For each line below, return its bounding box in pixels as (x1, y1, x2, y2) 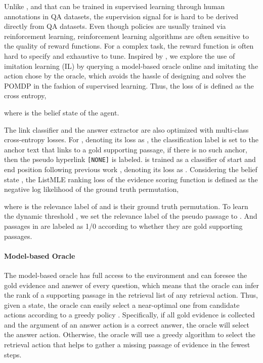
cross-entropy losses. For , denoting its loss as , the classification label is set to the (4, 134, 258, 145)
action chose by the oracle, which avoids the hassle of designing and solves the (4, 70, 246, 81)
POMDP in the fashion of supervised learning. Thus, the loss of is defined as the (4, 80, 254, 91)
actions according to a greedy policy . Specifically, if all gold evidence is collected (4, 309, 255, 320)
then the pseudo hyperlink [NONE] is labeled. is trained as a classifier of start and (4, 154, 256, 165)
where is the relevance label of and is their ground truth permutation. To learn (4, 200, 248, 211)
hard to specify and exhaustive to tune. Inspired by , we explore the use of (4, 50, 235, 61)
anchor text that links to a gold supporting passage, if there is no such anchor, (4, 144, 247, 154)
